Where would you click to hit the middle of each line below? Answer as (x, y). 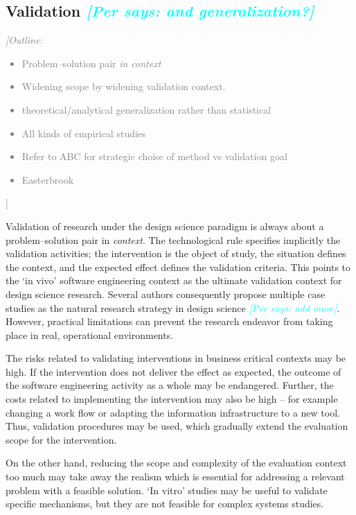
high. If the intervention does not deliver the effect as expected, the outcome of (173, 371)
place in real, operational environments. (90, 334)
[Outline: (24, 40)
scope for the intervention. (61, 439)
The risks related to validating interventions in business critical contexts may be (176, 358)
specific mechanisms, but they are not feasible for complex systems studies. (165, 504)
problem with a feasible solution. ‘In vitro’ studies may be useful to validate (167, 490)
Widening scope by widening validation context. (124, 86)
